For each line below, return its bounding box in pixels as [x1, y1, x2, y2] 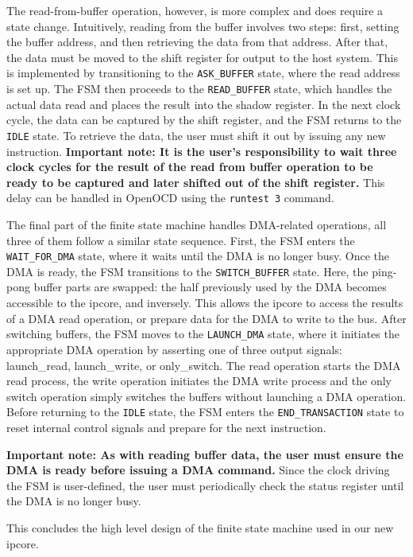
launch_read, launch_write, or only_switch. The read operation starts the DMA [6, 356, 401, 373]
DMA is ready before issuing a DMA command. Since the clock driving [6, 462, 390, 478]
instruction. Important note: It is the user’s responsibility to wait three [6, 142, 397, 159]
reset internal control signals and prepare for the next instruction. [6, 419, 326, 435]
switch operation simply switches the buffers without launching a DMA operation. [6, 388, 407, 404]
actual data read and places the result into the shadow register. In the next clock [6, 95, 401, 112]
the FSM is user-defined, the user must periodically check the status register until [6, 477, 404, 493]
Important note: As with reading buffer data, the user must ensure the [6, 446, 403, 462]
